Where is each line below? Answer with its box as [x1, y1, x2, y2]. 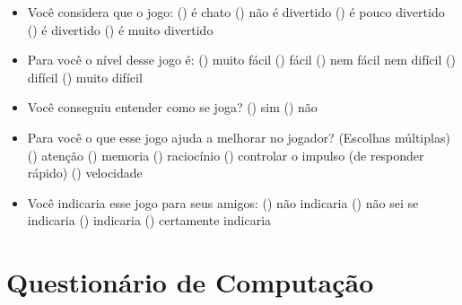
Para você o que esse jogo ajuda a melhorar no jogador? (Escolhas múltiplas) [27, 127, 450, 146]
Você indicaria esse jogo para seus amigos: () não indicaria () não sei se [27, 193, 419, 212]
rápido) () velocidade [27, 163, 143, 182]
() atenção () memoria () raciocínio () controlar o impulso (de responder [27, 145, 424, 164]
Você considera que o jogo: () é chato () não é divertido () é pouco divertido [27, 3, 445, 21]
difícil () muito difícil [27, 67, 143, 86]
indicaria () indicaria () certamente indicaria [27, 211, 272, 230]
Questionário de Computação [6, 264, 374, 301]
